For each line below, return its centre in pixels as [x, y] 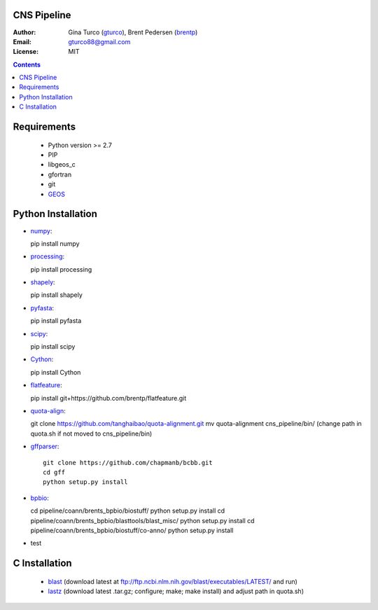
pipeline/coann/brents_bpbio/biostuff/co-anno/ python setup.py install [132, 530]
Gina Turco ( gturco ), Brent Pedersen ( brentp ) [133, 32]
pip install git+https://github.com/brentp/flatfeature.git [108, 398]
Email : [22, 41]
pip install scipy [53, 347]
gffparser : [45, 446]
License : [26, 52]
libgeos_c [62, 165]
